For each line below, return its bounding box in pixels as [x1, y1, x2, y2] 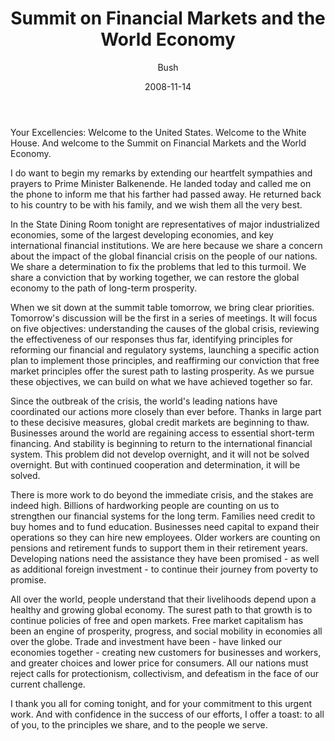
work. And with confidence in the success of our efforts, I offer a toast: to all [10, 708, 325, 720]
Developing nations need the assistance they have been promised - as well [10, 552, 320, 564]
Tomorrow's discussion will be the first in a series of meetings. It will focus [10, 312, 318, 324]
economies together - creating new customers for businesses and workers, [10, 646, 322, 658]
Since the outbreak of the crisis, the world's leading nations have [10, 395, 278, 407]
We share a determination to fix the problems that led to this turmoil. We [10, 260, 307, 272]
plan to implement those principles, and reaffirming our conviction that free [10, 354, 320, 366]
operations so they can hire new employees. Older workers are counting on [10, 531, 321, 543]
